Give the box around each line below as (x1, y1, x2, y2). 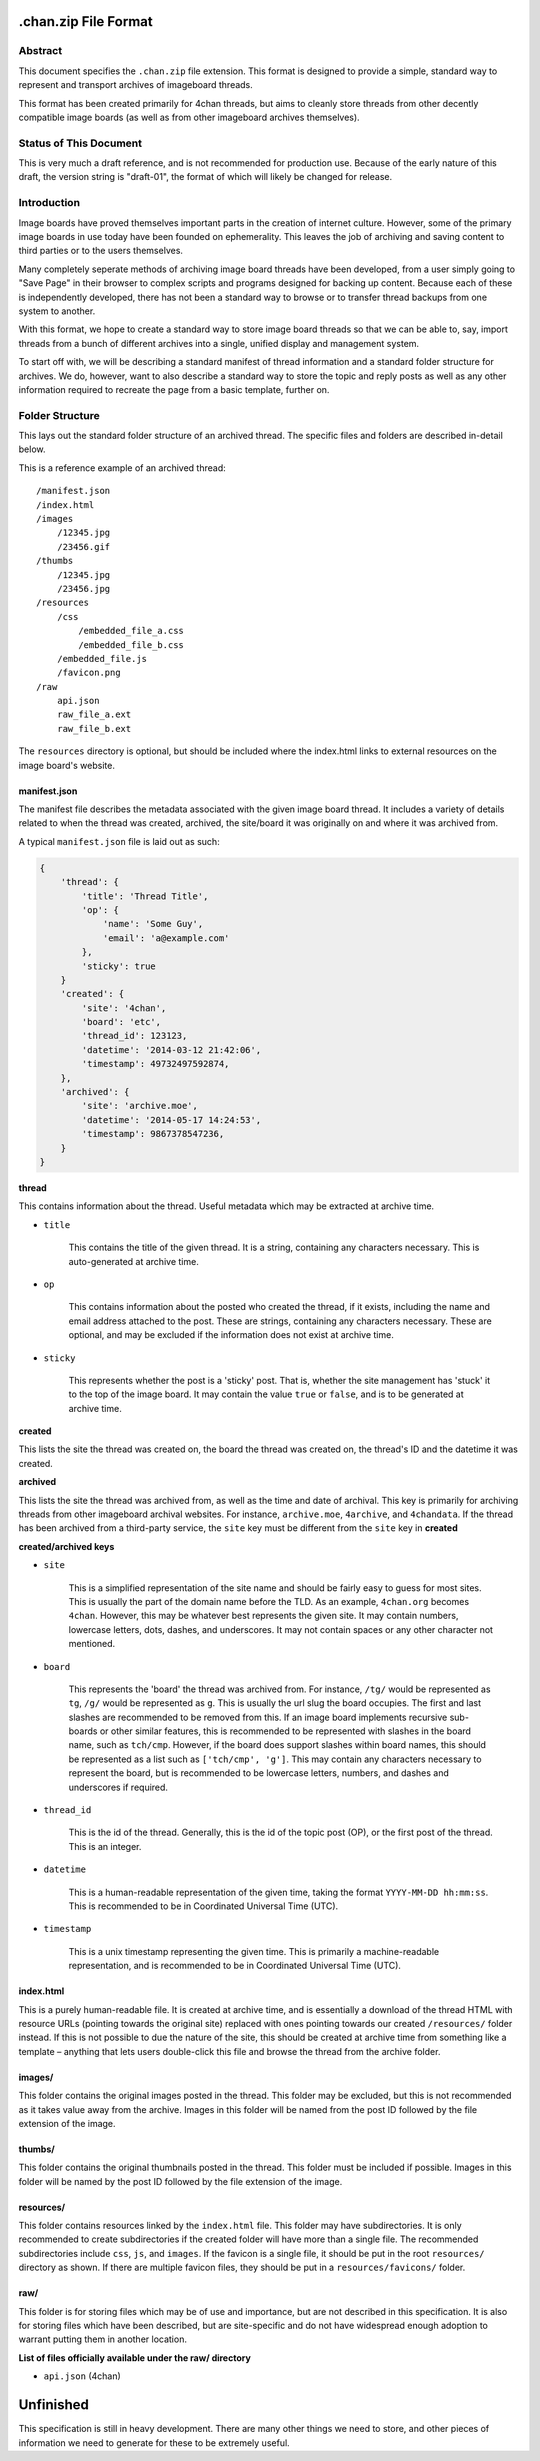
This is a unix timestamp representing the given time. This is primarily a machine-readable (68, 1945, 440, 1957)
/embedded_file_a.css (78, 625, 185, 637)
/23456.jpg (56, 583, 111, 594)
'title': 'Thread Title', (81, 890, 209, 902)
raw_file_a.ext (56, 709, 132, 720)
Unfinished (18, 2396, 90, 2414)
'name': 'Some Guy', (102, 918, 204, 930)
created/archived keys (18, 1540, 115, 1552)
